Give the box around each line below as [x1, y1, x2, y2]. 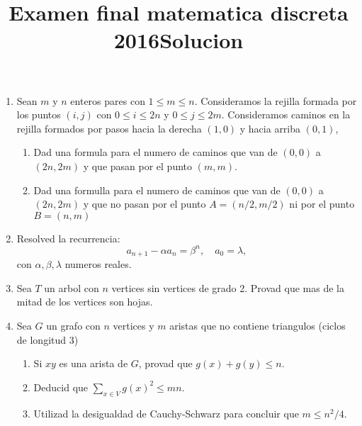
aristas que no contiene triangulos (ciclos [169, 318, 346, 333]
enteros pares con [70, 93, 145, 108]
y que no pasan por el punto [83, 196, 206, 211]
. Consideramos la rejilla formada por [194, 93, 357, 108]
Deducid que [33, 379, 89, 394]
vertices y [113, 318, 154, 333]
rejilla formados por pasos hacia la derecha [16, 120, 202, 135]
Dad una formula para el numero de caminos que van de [33, 145, 278, 159]
